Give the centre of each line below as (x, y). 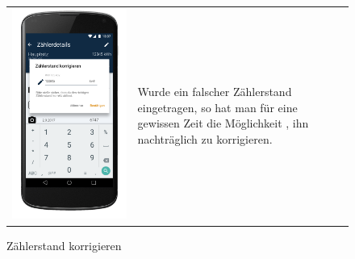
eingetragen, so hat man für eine (217, 107)
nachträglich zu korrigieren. (205, 139)
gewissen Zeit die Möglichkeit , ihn (223, 123)
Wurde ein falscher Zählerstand (215, 92)
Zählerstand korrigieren (64, 245)
